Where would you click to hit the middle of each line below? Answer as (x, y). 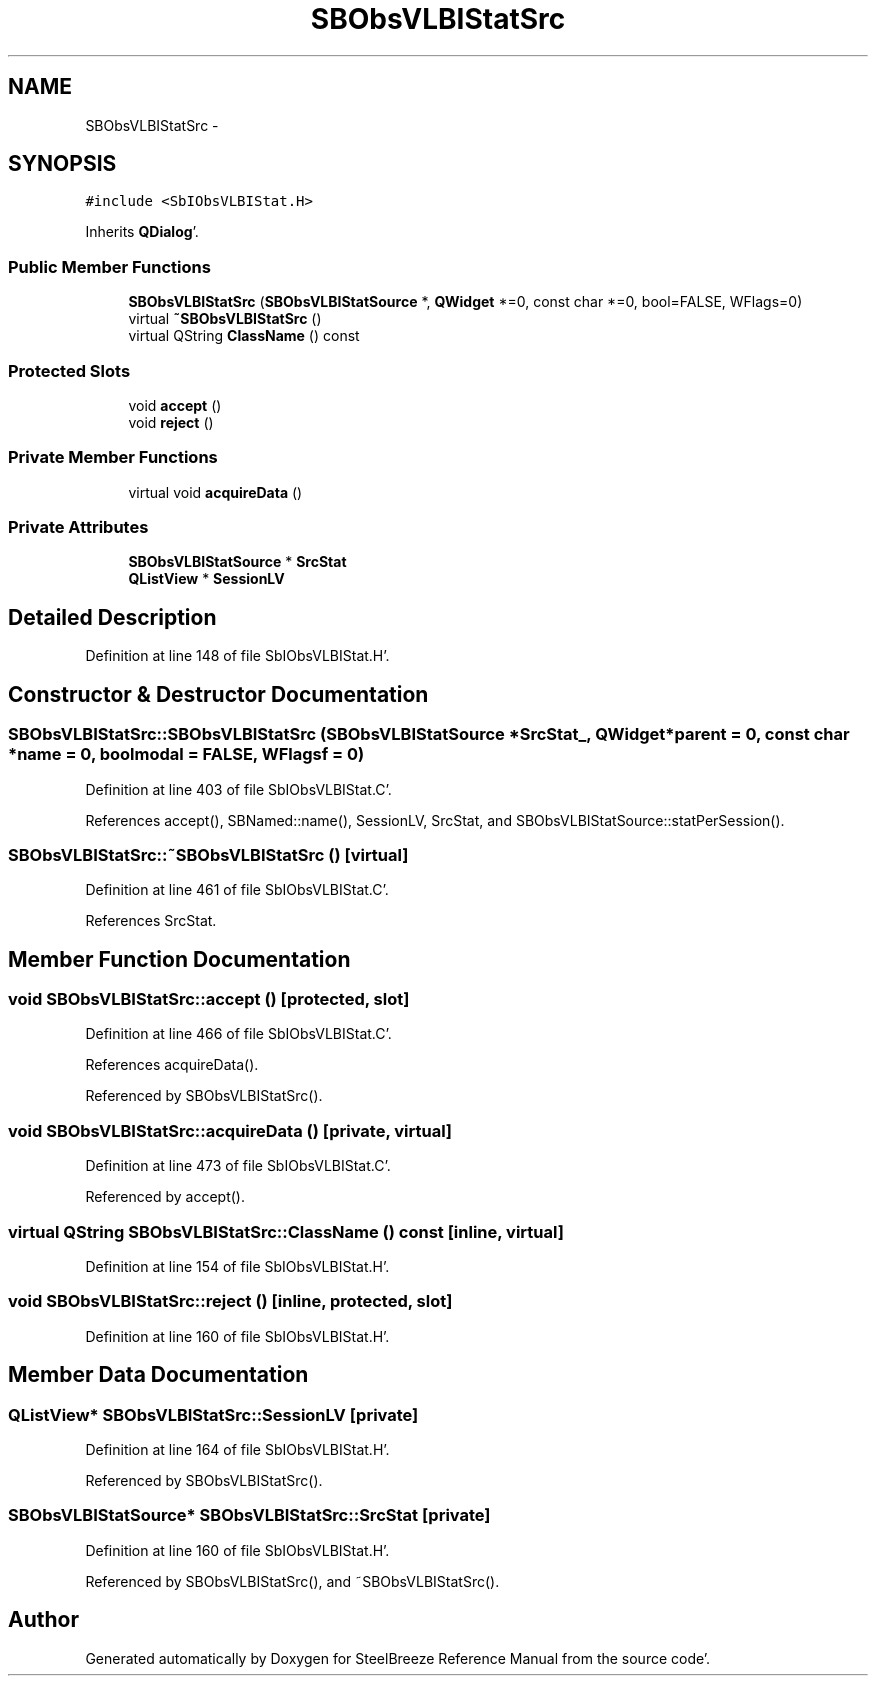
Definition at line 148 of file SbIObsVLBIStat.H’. (237, 656)
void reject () (171, 422)
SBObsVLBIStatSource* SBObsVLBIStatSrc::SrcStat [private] (249, 1515)
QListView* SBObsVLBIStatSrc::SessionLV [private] (213, 1414)
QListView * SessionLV (206, 579)
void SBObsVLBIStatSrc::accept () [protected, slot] (209, 999)
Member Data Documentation (158, 1375)
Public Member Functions (109, 266)
